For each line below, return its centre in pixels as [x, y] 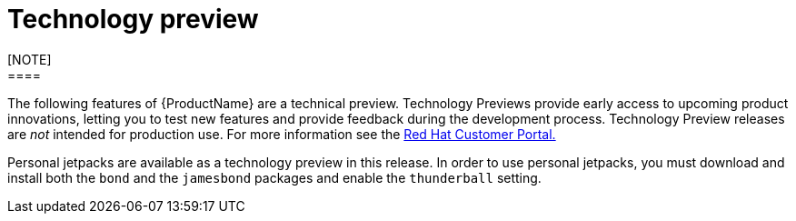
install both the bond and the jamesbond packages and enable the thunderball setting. [274, 177]
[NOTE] [30, 59]
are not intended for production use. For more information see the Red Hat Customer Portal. [282, 134]
